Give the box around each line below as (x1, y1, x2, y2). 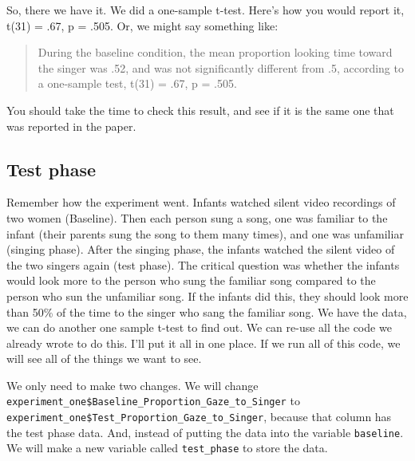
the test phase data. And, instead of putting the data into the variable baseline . (6, 424, 404, 440)
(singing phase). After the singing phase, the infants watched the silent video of (6, 241, 395, 258)
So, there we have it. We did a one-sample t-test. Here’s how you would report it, (6, 2, 405, 18)
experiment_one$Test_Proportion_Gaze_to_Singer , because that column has (6, 408, 392, 425)
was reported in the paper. (6, 117, 136, 134)
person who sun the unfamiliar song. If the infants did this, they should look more (6, 287, 409, 304)
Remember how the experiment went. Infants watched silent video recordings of (6, 194, 396, 211)
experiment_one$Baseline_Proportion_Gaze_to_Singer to (6, 392, 300, 409)
